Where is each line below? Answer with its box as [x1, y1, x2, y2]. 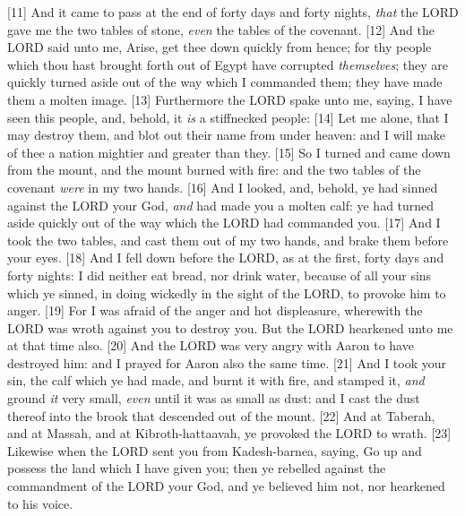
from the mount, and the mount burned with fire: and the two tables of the [7, 160, 421, 179]
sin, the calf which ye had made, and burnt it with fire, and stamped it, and [7, 371, 425, 390]
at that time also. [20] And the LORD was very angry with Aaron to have [7, 336, 414, 355]
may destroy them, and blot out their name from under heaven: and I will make [7, 125, 446, 144]
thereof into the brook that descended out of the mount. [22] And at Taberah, [7, 406, 435, 425]
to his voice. [7, 494, 73, 512]
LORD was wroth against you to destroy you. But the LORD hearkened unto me [7, 318, 453, 337]
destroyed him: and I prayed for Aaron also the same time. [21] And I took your [7, 353, 447, 372]
